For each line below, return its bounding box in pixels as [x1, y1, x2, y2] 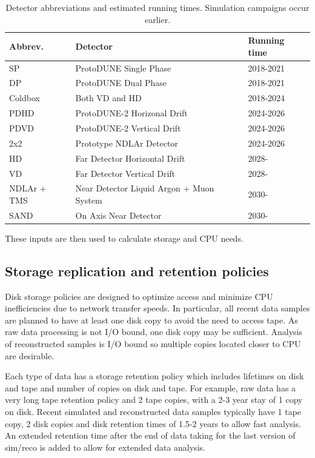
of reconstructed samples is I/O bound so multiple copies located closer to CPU [5, 337, 301, 350]
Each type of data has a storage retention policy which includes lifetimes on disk [5, 370, 304, 382]
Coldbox [9, 91, 40, 104]
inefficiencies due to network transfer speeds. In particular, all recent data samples [5, 302, 310, 314]
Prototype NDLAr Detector [75, 136, 178, 149]
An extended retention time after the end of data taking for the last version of [5, 429, 296, 442]
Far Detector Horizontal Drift [75, 151, 185, 164]
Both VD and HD [75, 91, 142, 104]
